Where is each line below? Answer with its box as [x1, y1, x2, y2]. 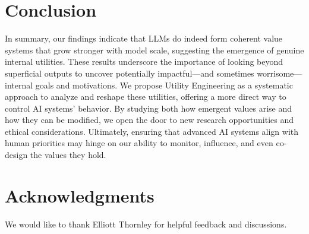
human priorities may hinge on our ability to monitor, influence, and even [5, 137, 273, 149]
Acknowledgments [5, 183, 154, 207]
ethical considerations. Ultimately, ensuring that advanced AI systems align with [5, 125, 299, 137]
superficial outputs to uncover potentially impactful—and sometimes [5, 67, 254, 79]
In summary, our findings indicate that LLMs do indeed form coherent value [5, 32, 283, 45]
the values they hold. [30, 148, 106, 161]
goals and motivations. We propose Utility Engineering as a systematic [35, 78, 293, 91]
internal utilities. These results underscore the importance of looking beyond [5, 55, 283, 68]
